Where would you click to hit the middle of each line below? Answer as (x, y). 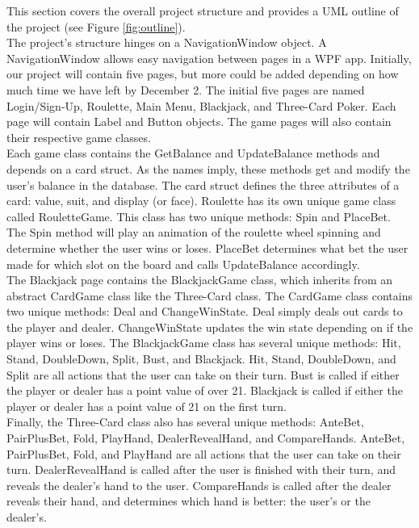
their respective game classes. (79, 137)
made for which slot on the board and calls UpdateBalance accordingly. (183, 264)
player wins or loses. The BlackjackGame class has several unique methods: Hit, (204, 343)
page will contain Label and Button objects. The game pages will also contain (199, 122)
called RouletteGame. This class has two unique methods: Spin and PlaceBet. (199, 216)
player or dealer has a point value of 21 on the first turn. (147, 406)
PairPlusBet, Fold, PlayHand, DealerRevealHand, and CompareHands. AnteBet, (206, 438)
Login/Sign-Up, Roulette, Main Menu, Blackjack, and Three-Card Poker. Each (201, 105)
